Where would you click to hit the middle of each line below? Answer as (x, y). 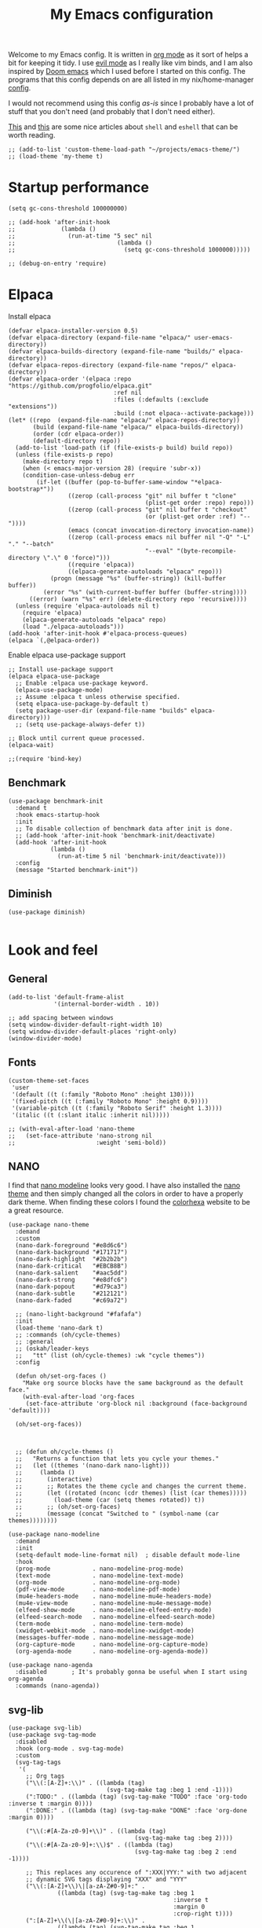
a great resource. (36, 1211)
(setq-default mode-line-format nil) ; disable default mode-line (128, 1555)
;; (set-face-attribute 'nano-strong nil (80, 1135)
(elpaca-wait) (31, 745)
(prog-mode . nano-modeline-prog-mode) (100, 1569)
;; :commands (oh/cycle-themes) (68, 1335)
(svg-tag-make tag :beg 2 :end (186, 1852)
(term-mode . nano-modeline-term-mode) (100, 1624)
